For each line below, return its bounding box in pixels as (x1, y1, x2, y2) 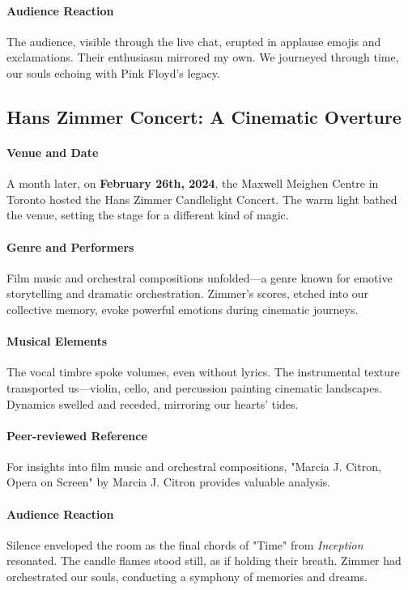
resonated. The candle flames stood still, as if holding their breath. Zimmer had (6, 552, 402, 569)
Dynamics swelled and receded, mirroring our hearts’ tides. (6, 395, 299, 412)
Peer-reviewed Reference (6, 427, 147, 444)
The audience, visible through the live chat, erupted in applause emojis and (6, 32, 381, 49)
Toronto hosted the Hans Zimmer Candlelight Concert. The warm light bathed (6, 190, 397, 207)
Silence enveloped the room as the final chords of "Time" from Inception (6, 536, 363, 553)
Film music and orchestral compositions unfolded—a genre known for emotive (6, 269, 393, 286)
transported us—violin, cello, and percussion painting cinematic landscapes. (6, 379, 382, 396)
